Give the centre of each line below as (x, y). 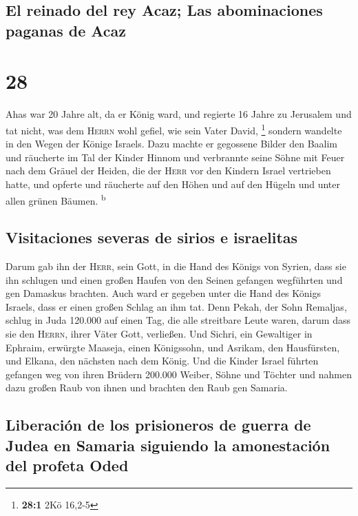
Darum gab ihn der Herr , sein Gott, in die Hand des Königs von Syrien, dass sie (176, 266)
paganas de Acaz (66, 30)
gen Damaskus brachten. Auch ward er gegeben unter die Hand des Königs (163, 293)
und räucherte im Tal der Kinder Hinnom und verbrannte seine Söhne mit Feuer (175, 157)
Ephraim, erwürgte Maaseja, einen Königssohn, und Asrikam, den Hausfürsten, (173, 347)
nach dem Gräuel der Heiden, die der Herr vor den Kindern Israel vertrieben (168, 171)
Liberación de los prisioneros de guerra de (158, 425)
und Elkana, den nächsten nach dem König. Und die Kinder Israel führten (162, 361)
